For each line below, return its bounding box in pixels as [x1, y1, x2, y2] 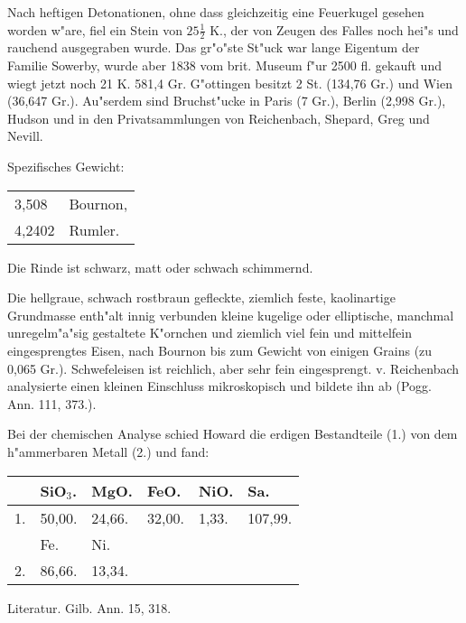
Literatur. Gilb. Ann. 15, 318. [7, 598, 172, 617]
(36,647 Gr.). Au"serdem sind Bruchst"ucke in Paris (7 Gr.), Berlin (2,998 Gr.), [7, 91, 446, 110]
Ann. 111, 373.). [7, 394, 97, 413]
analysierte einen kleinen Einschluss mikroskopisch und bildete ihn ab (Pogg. [7, 377, 432, 395]
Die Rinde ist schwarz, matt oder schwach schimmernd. [7, 257, 313, 276]
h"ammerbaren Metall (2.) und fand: [7, 442, 210, 460]
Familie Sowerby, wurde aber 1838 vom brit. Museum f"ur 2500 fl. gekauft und [7, 56, 442, 75]
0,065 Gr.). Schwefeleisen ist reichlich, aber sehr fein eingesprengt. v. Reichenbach [7, 358, 460, 377]
